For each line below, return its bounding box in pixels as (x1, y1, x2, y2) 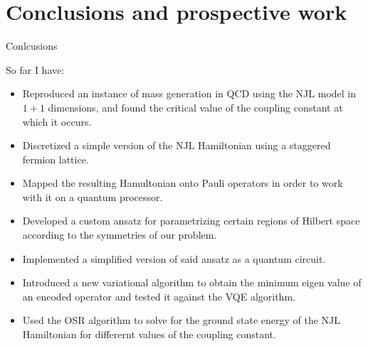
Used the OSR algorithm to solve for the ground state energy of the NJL (22, 313, 341, 328)
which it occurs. (22, 114, 92, 129)
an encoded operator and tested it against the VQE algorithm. (22, 288, 295, 303)
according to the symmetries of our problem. (22, 227, 217, 242)
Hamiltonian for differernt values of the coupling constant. (22, 327, 276, 342)
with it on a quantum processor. (22, 189, 163, 204)
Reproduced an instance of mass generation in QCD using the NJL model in (22, 86, 357, 101)
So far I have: (6, 62, 65, 77)
